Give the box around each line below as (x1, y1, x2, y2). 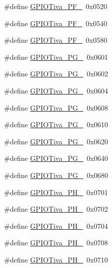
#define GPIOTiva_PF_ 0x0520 (4, 1, 107, 11)
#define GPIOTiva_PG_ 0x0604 (4, 85, 108, 96)
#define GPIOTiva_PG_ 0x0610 (4, 119, 108, 130)
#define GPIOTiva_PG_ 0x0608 (4, 102, 108, 113)
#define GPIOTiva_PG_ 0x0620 (4, 136, 108, 146)
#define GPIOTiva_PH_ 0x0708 (4, 237, 108, 248)
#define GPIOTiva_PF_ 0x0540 (4, 18, 107, 28)
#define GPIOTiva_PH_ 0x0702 (4, 204, 108, 214)
